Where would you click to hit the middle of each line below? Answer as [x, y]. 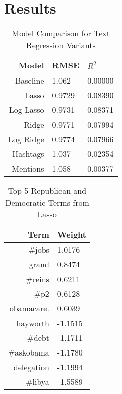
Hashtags [28, 154]
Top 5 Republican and [47, 191]
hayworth [33, 323]
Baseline [29, 81]
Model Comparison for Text [61, 33]
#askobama [29, 352]
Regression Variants [61, 45]
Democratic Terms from [47, 203]
